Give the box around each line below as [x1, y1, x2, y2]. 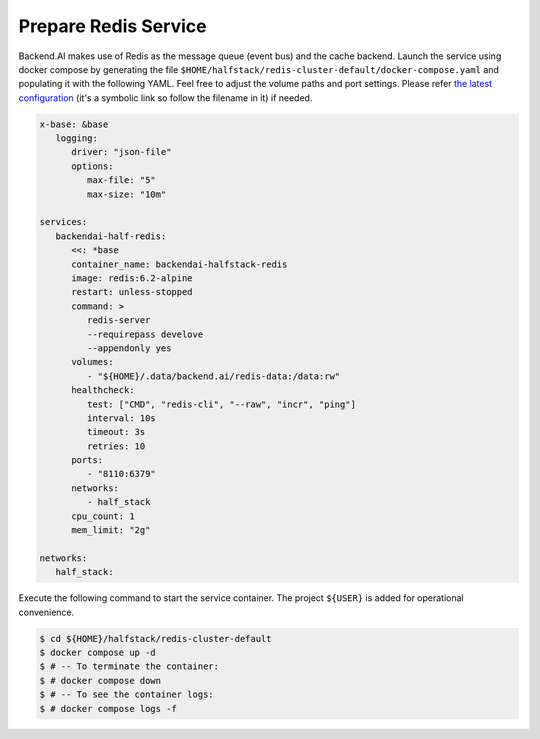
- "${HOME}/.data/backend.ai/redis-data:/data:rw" [86, 370, 341, 382]
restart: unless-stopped [71, 286, 194, 298]
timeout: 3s [86, 426, 146, 438]
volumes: [71, 356, 114, 368]
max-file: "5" [86, 175, 157, 186]
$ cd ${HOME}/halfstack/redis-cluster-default [39, 633, 272, 644]
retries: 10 [86, 440, 146, 452]
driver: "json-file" [71, 146, 172, 158]
